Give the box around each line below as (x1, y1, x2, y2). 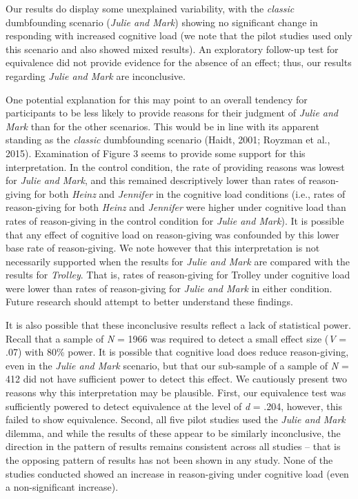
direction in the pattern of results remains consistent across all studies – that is (6, 439, 341, 454)
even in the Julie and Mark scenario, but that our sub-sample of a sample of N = (6, 358, 349, 372)
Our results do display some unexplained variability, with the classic (6, 1, 295, 15)
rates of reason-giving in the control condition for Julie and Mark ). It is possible (6, 213, 344, 227)
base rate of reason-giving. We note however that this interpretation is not (6, 241, 320, 255)
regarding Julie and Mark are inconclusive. (6, 68, 186, 83)
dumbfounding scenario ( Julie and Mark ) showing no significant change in (6, 14, 318, 29)
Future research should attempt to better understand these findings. (6, 294, 293, 309)
